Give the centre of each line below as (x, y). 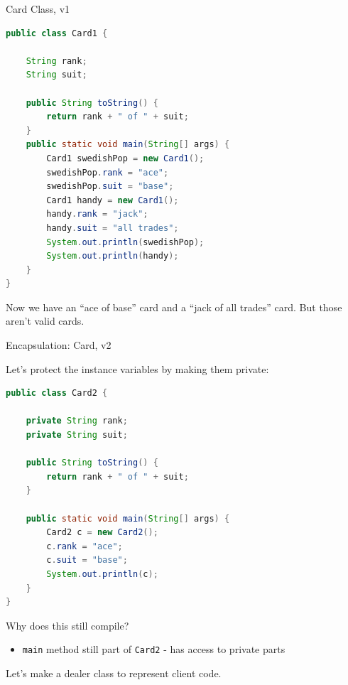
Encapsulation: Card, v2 (59, 345)
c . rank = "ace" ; (85, 546)
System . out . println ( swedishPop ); (125, 242)
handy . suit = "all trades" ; (113, 228)
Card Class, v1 (38, 9)
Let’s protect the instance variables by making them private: (137, 368)
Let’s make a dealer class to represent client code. (114, 673)
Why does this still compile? (67, 625)
